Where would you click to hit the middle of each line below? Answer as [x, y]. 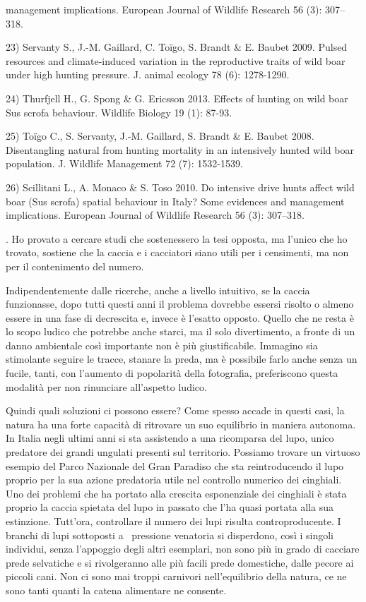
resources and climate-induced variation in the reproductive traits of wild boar [176, 60]
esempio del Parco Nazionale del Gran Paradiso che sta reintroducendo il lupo [175, 465]
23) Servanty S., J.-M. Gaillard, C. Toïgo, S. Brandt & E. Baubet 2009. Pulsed [177, 47]
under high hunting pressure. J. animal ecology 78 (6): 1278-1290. [148, 74]
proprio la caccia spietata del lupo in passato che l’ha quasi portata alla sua [170, 507]
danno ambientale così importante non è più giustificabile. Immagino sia [162, 345]
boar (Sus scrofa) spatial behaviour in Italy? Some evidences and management [175, 201]
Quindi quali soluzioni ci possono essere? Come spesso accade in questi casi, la [175, 410]
